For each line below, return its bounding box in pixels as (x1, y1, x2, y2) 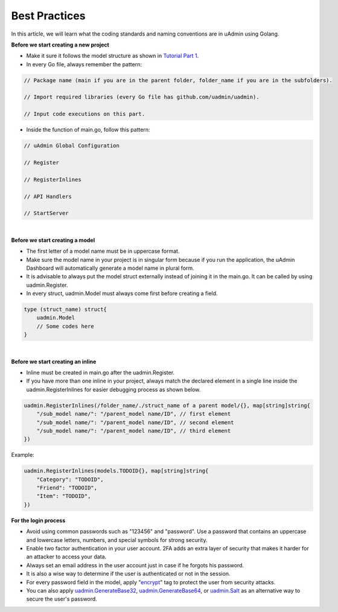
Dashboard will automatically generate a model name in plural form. (26, 264, 194, 272)
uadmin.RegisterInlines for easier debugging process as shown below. (26, 386, 201, 393)
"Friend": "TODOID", (36, 485, 98, 491)
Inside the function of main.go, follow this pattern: (26, 126, 150, 133)
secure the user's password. (26, 595, 98, 603)
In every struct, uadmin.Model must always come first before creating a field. (26, 290, 218, 297)
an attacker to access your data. (26, 553, 107, 561)
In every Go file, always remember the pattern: (26, 60, 142, 68)
